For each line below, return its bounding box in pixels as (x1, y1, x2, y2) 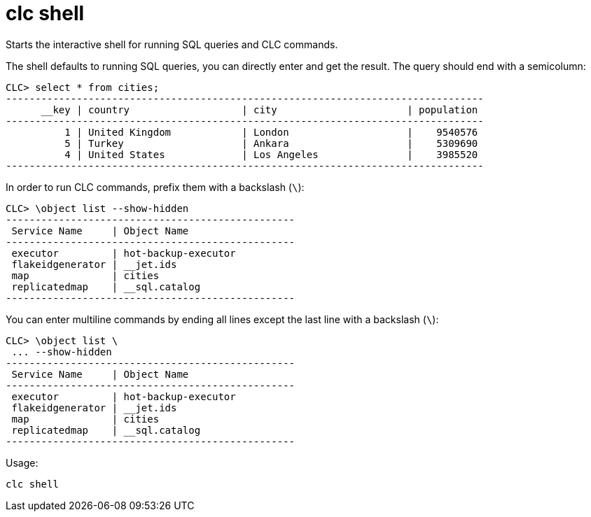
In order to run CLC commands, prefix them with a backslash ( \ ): (6, 180, 305, 193)
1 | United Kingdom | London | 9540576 (64, 126, 478, 138)
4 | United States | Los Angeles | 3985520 (64, 148, 478, 160)
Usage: (6, 456, 39, 469)
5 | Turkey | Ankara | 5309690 (64, 137, 478, 149)
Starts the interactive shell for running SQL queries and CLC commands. (6, 38, 338, 50)
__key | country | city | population (41, 104, 478, 115)
